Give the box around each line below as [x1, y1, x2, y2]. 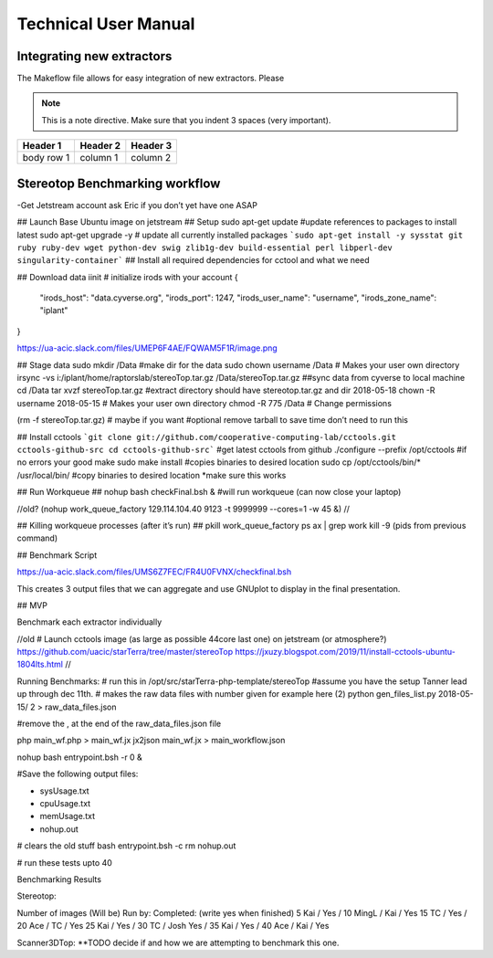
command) [16, 532, 58, 543]
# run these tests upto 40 [16, 857, 113, 868]
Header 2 [79, 140, 121, 153]
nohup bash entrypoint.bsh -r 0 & [16, 752, 143, 763]
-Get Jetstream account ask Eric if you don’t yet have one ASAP [16, 199, 257, 210]
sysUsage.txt [39, 785, 90, 796]
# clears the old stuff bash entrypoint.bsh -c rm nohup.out [16, 840, 236, 851]
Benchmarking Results [16, 873, 102, 885]
